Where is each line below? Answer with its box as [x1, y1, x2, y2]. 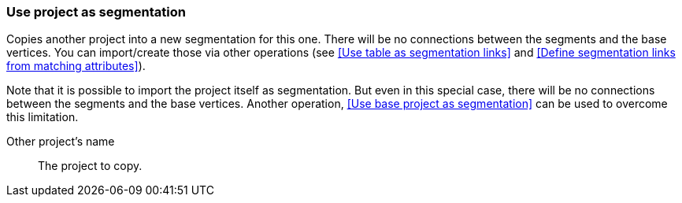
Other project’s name [6, 135, 115, 149]
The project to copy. [38, 159, 143, 173]
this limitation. [6, 110, 79, 124]
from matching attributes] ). [6, 59, 146, 73]
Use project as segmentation [6, 4, 186, 20]
